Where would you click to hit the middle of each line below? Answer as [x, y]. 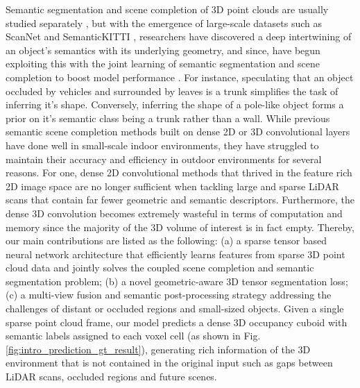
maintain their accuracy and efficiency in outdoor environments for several [164, 159]
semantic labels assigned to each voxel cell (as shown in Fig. [133, 336]
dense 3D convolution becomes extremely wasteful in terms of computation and [174, 213]
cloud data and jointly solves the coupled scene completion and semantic [160, 268]
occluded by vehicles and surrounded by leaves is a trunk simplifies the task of [172, 91]
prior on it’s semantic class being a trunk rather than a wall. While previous [168, 118]
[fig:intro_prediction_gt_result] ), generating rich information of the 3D [158, 349]
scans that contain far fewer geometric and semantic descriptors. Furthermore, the [180, 200]
